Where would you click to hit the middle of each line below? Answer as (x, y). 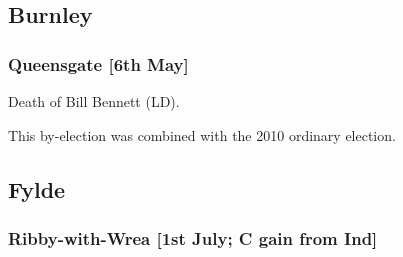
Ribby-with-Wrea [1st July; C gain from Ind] (193, 237)
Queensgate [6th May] (98, 63)
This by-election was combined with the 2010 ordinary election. (202, 134)
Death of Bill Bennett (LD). (94, 101)
